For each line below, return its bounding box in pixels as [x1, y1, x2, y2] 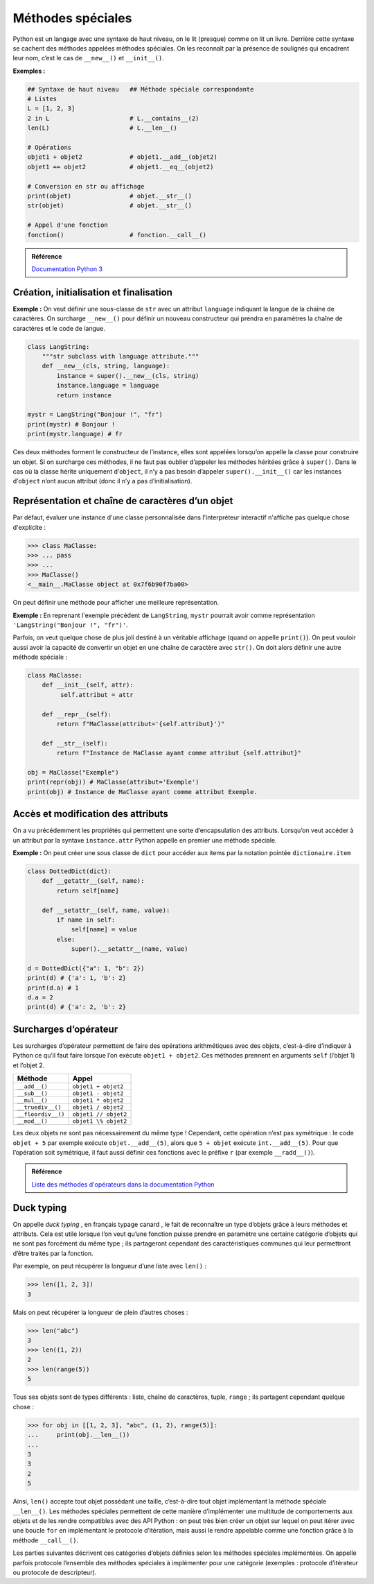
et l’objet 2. [12, 1061, 45, 1069]
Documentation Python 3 [31, 264, 103, 273]
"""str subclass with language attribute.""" [42, 352, 199, 360]
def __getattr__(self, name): [42, 877, 145, 885]
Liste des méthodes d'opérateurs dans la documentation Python [31, 1180, 215, 1189]
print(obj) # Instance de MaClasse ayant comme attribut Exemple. [27, 788, 258, 795]
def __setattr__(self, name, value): [42, 906, 170, 914]
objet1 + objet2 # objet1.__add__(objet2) [27, 153, 217, 161]
